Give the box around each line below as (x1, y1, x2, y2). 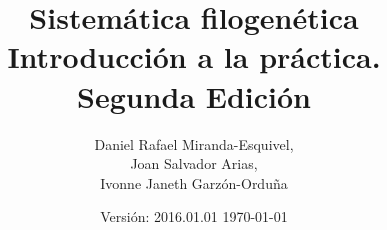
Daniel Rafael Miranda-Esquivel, (94, 133, 294, 154)
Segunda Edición (76, 75, 312, 116)
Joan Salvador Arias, (130, 153, 258, 174)
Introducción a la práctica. (7, 36, 381, 77)
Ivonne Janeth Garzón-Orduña (100, 172, 288, 193)
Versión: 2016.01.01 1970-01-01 (100, 206, 288, 227)
